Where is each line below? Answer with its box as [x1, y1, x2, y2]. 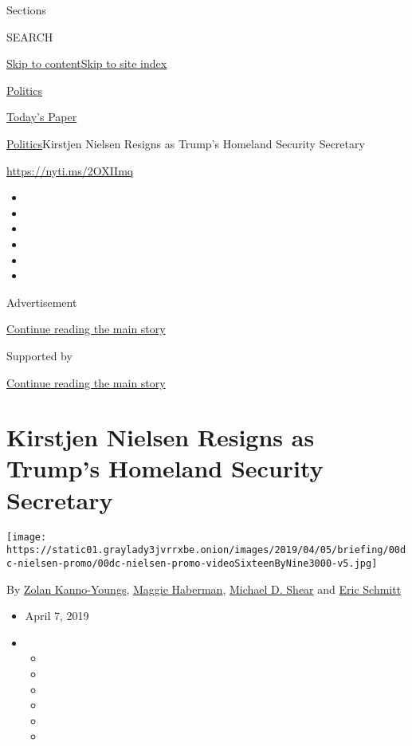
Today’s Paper [6, 108, 77, 125]
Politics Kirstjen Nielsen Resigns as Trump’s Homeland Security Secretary [6, 135, 365, 151]
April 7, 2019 [25, 607, 89, 624]
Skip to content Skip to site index [6, 55, 167, 72]
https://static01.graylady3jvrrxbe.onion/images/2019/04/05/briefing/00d [6, 544, 406, 556]
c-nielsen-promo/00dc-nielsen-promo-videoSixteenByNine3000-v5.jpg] [6, 557, 378, 569]
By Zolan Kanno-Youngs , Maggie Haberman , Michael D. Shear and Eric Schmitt [6, 580, 402, 597]
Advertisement [6, 293, 77, 310]
